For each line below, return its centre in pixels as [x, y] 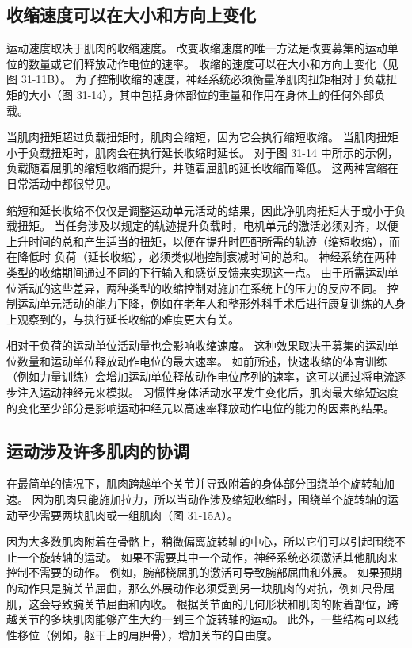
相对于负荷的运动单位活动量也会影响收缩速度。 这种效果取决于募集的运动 [197, 345]
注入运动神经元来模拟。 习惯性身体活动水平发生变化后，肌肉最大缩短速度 [208, 392]
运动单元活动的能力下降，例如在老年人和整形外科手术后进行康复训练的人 [206, 303]
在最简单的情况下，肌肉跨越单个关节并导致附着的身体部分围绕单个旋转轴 [195, 483]
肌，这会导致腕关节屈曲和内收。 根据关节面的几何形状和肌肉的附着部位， [197, 603]
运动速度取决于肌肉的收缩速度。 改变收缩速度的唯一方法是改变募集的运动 [197, 48]
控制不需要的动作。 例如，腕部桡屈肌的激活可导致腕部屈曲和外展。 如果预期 [204, 572]
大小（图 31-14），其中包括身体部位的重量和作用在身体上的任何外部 [201, 94]
